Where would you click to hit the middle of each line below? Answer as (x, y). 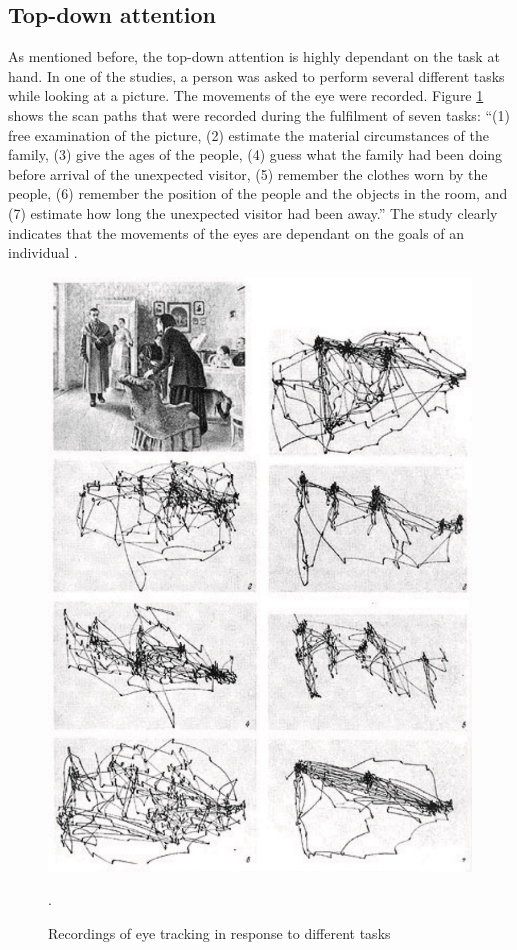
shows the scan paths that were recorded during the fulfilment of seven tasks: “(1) (259, 114)
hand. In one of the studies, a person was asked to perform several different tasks (256, 75)
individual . (43, 252)
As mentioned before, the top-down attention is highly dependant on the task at (254, 56)
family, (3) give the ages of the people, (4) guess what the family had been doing (255, 154)
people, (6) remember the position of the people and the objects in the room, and (258, 193)
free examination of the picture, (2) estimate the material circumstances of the (249, 134)
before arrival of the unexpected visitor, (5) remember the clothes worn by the (248, 173)
